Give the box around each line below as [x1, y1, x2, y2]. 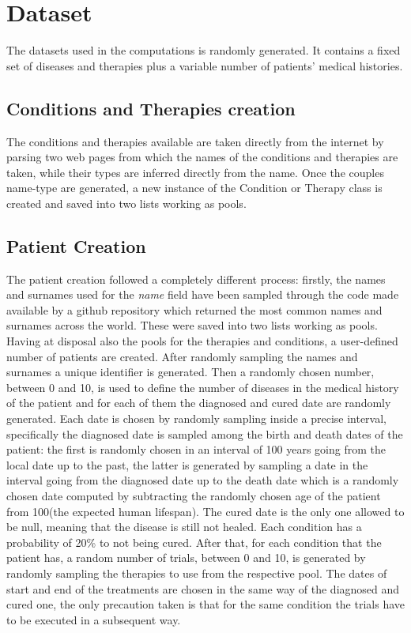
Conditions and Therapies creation [6, 96, 296, 120]
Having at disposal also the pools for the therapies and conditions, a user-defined [6, 333, 398, 349]
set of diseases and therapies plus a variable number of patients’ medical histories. [6, 57, 403, 73]
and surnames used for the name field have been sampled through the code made [6, 286, 399, 303]
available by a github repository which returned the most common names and [6, 301, 383, 318]
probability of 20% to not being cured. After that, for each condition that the [6, 533, 382, 550]
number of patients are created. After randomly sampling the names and [6, 348, 358, 364]
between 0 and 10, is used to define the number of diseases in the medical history [6, 379, 399, 395]
